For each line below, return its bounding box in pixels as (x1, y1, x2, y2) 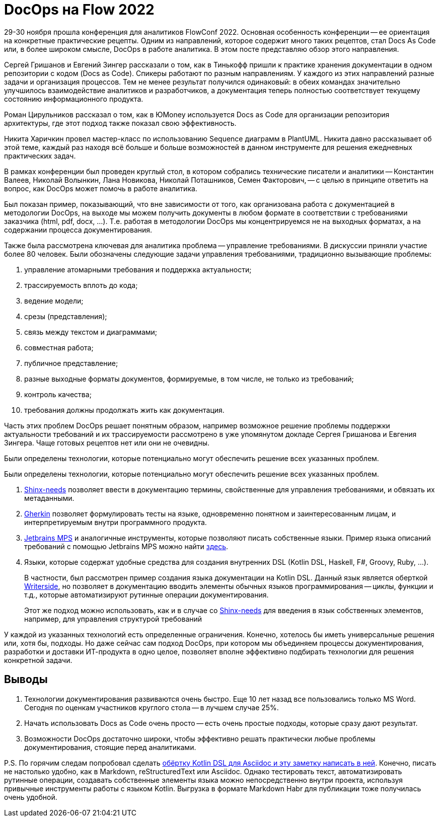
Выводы (4, 673, 48, 686)
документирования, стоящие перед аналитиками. (24, 742, 196, 752)
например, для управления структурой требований (24, 614, 202, 623)
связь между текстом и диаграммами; (24, 327, 158, 336)
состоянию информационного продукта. (4, 94, 143, 103)
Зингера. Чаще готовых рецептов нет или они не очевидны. (4, 438, 210, 447)
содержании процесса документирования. (4, 225, 153, 234)
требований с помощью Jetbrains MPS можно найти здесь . (24, 542, 229, 551)
